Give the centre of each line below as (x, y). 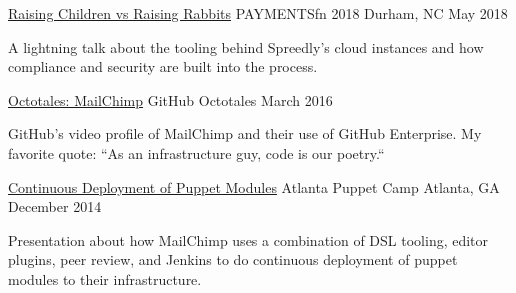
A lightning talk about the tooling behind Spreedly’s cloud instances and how (246, 46)
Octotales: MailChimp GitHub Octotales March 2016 (170, 99)
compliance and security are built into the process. (163, 66)
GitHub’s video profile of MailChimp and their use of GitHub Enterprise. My (245, 133)
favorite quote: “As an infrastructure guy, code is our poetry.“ (196, 152)
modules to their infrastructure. (105, 278)
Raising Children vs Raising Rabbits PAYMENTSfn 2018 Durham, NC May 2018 (258, 13)
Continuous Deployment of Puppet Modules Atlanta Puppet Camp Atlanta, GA (254, 186)
